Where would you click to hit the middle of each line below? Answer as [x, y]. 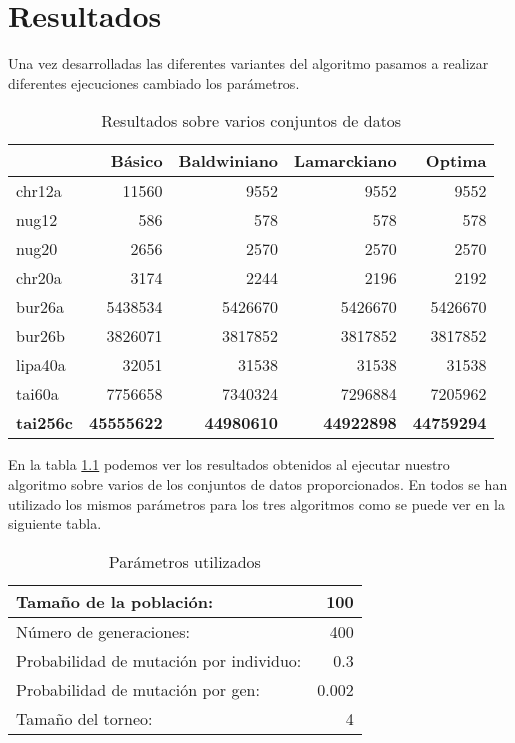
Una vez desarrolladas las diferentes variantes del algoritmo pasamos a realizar [248, 63]
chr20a [39, 278]
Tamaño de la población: [115, 601]
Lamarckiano [345, 161]
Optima [456, 161]
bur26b [40, 336]
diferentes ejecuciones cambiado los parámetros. [154, 82]
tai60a [37, 394]
